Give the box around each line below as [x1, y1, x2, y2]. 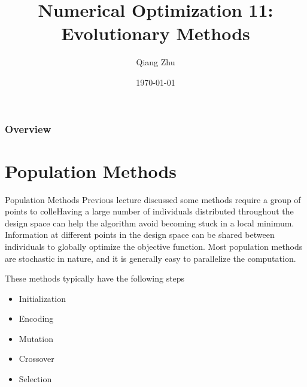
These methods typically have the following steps [5, 272, 185, 285]
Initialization [19, 292, 66, 304]
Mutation [19, 332, 53, 344]
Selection [19, 373, 52, 385]
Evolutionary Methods [61, 21, 250, 46]
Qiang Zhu [136, 56, 175, 68]
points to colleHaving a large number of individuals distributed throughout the [5, 205, 294, 217]
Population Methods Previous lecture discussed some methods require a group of [5, 193, 301, 205]
